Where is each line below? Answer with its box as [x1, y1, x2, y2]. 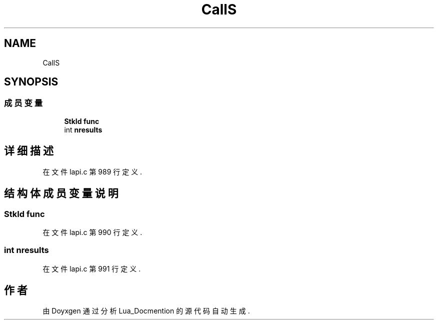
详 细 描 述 [4, 144, 53, 157]
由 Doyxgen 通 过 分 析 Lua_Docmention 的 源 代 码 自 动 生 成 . [42, 306, 250, 315]
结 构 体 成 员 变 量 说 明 [4, 187, 118, 200]
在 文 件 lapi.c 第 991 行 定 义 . [42, 264, 141, 273]
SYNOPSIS [4, 75, 58, 88]
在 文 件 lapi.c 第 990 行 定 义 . [42, 227, 142, 236]
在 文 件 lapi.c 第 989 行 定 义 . [42, 167, 142, 176]
